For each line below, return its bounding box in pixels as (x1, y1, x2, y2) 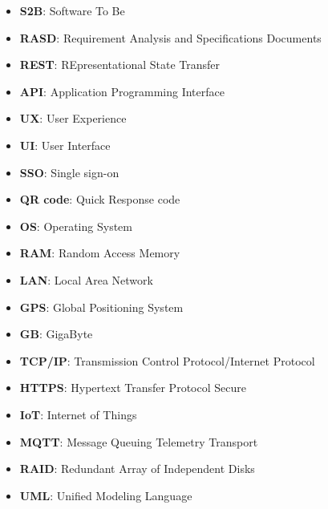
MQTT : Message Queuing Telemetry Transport (19, 433, 258, 450)
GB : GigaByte (19, 325, 93, 342)
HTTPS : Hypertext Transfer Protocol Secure (19, 379, 246, 396)
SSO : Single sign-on (19, 164, 119, 180)
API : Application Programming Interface (19, 83, 225, 99)
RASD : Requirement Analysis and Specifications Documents (19, 29, 322, 46)
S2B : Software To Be (19, 2, 125, 18)
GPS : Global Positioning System (19, 298, 184, 315)
